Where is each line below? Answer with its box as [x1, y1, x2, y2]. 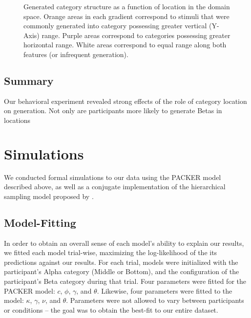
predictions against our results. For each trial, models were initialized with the [4, 257, 238, 267]
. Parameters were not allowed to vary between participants [66, 295, 244, 305]
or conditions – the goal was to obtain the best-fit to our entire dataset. [4, 304, 218, 315]
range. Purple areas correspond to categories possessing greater [42, 30, 230, 40]
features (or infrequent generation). [23, 49, 128, 59]
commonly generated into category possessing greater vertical [23, 20, 207, 31]
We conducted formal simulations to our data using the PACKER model [4, 172, 221, 182]
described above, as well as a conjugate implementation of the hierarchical [4, 181, 226, 192]
